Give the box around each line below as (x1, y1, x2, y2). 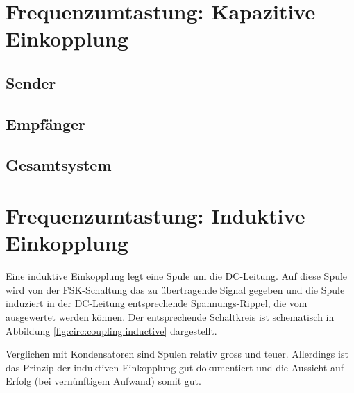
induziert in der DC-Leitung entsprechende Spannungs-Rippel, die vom (6, 296, 307, 310)
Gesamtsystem (6, 153, 112, 175)
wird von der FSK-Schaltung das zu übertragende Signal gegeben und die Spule (6, 282, 345, 296)
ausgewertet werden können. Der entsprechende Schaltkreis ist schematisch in (6, 310, 335, 324)
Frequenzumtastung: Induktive (6, 201, 305, 230)
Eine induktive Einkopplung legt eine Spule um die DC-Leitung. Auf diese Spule (6, 269, 348, 283)
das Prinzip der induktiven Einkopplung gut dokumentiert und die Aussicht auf (6, 360, 344, 374)
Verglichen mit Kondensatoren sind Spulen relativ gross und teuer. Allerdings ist (6, 346, 348, 361)
